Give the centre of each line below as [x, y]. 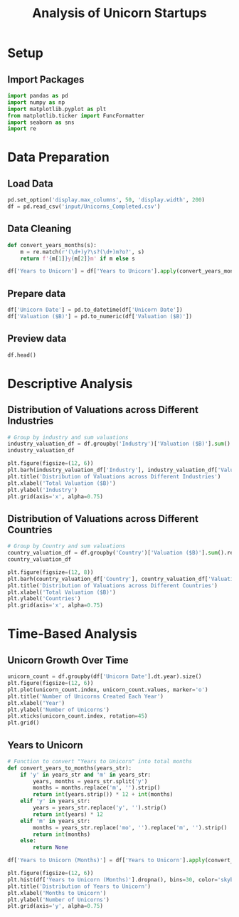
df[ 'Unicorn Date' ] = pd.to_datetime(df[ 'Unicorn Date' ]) [95, 310]
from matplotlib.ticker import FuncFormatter [76, 115]
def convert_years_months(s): [52, 245]
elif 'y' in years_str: [55, 801]
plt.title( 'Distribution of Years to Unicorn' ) [79, 886]
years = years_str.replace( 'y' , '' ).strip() [100, 808]
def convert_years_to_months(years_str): [70, 768]
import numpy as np [36, 102]
